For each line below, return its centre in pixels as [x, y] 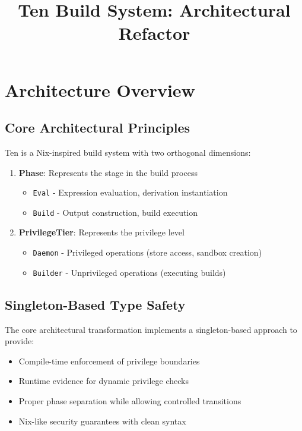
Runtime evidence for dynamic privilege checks [104, 381]
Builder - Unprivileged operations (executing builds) [129, 272]
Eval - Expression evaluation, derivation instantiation [130, 192]
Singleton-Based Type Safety [95, 304]
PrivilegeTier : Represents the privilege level [101, 232]
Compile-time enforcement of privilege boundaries [109, 361]
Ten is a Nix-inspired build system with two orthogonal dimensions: [128, 152]
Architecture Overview [100, 89]
